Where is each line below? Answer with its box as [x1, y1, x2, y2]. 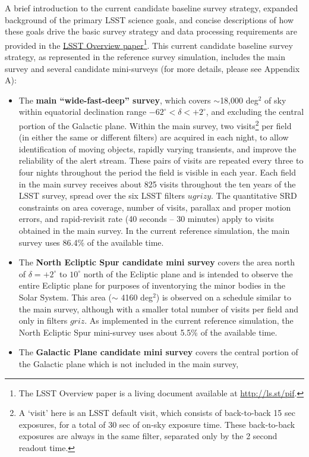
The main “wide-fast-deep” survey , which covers [18, 93, 211, 106]
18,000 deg [220, 93, 258, 106]
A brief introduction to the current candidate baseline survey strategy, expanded [5, 2, 298, 14]
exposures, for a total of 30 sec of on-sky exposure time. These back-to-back [18, 418, 295, 430]
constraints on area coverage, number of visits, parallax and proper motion [18, 201, 291, 213]
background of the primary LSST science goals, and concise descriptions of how [5, 13, 294, 26]
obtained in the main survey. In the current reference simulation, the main [18, 224, 290, 236]
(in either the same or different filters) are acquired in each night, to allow [18, 131, 289, 143]
